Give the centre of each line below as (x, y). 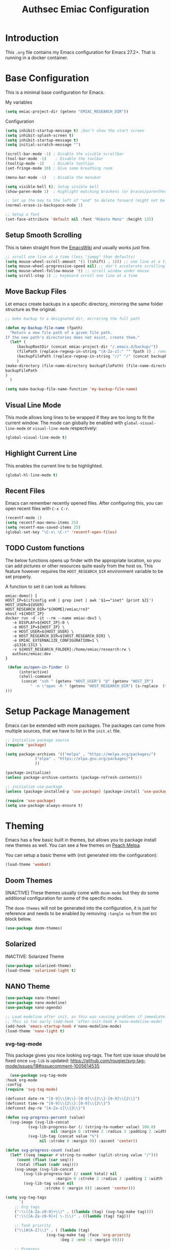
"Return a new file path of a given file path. (61, 332)
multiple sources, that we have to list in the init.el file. (63, 731)
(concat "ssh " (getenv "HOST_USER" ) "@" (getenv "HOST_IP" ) (87, 682)
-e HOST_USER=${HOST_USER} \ (43, 631)
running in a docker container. (37, 58)
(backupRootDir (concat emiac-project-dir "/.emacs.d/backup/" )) (87, 347)
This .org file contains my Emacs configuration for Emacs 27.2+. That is (80, 52)
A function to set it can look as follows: (46, 586)
